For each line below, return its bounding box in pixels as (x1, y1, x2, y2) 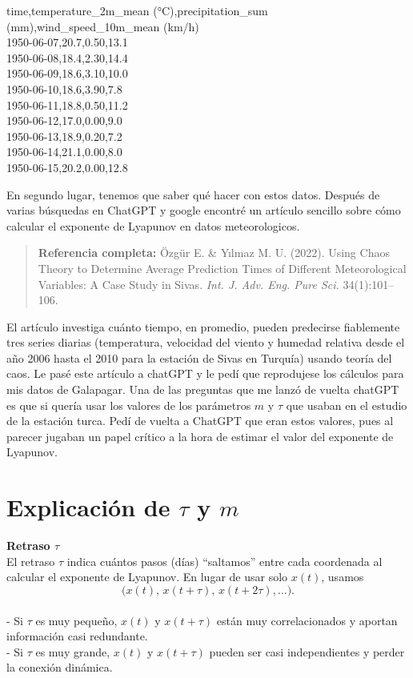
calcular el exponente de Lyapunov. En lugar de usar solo (6, 568, 288, 585)
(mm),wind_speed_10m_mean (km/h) (6, 18, 199, 34)
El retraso (6, 552, 55, 569)
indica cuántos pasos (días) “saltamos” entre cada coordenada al (66, 552, 383, 569)
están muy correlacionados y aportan (216, 612, 398, 628)
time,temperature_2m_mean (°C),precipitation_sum (6, 2, 268, 18)
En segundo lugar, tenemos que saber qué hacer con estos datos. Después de (6, 186, 380, 203)
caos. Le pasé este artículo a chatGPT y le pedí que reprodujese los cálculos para (6, 365, 404, 382)
